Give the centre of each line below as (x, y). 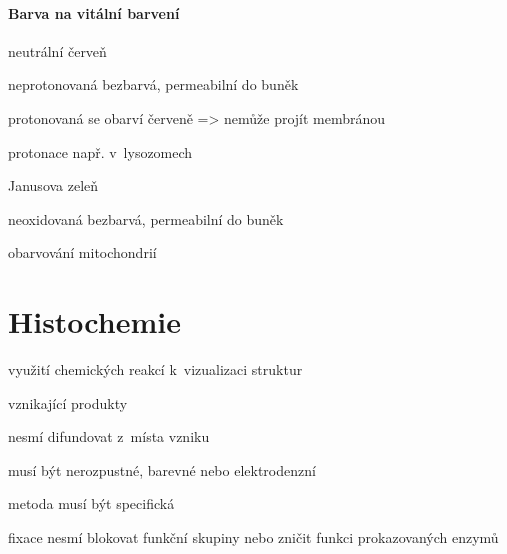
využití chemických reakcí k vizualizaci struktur (155, 369)
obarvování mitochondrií (82, 252)
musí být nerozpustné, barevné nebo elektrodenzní (162, 469)
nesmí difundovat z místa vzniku (109, 436)
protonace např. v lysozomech (100, 151)
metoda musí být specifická (91, 503)
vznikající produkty (68, 402)
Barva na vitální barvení (94, 12)
